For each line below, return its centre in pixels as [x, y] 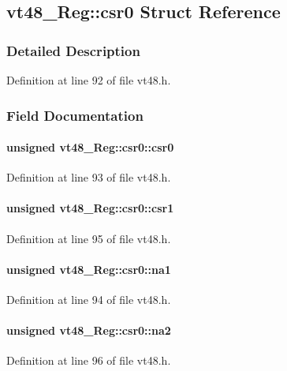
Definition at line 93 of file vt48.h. [89, 177]
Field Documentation [75, 115]
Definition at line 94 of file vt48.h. [89, 300]
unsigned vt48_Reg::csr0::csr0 [90, 147]
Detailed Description [73, 50]
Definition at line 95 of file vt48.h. [89, 238]
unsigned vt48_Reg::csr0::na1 [89, 269]
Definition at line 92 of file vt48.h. [89, 80]
